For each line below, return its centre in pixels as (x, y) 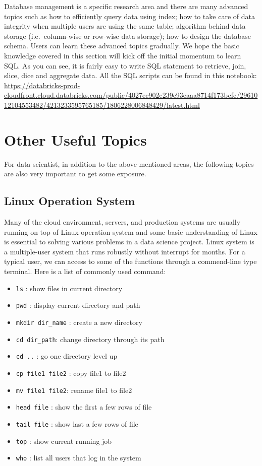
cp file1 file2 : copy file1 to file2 (71, 373)
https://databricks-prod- (42, 85)
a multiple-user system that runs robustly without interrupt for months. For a (125, 251)
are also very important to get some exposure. (75, 174)
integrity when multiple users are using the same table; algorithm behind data (125, 26)
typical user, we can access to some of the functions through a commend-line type (130, 261)
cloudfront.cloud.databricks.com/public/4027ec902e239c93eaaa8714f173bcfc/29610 (131, 95)
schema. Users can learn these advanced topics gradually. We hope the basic (122, 46)
